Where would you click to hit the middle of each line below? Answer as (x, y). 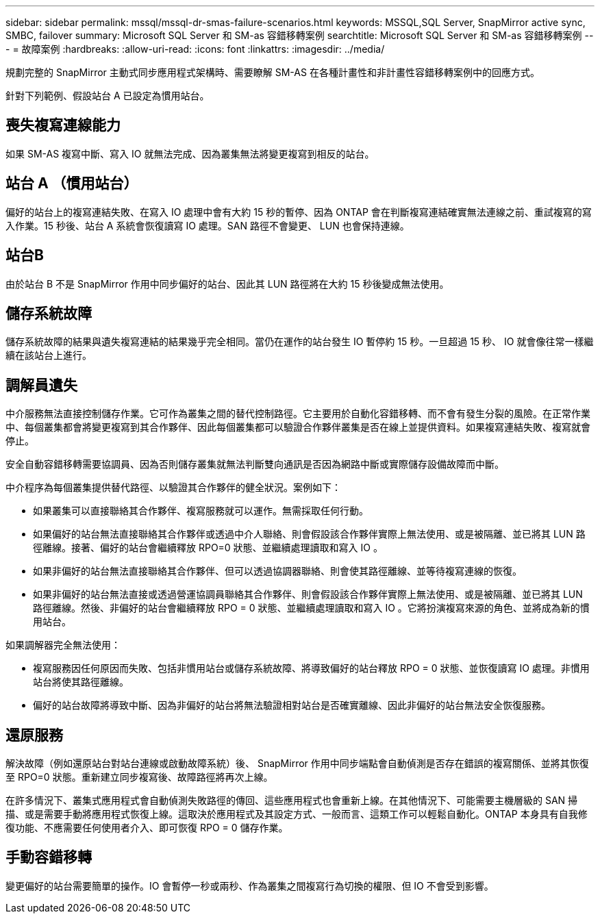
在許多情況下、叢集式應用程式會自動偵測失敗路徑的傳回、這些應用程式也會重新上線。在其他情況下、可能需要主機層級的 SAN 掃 (292, 801)
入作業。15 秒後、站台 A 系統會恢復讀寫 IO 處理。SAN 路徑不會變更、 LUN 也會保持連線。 (208, 225)
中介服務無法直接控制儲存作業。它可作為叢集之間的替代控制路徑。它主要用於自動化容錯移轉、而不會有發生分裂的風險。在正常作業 (298, 414)
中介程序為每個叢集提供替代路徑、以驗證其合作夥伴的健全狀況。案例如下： (173, 488)
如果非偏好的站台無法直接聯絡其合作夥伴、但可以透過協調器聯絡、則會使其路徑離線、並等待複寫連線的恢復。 (277, 571)
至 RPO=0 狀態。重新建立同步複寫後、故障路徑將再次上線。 (139, 777)
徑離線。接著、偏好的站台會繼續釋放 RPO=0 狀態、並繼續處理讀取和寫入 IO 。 (208, 548)
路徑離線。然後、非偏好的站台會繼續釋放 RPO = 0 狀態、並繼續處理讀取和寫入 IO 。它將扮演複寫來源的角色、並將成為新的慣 (311, 608)
